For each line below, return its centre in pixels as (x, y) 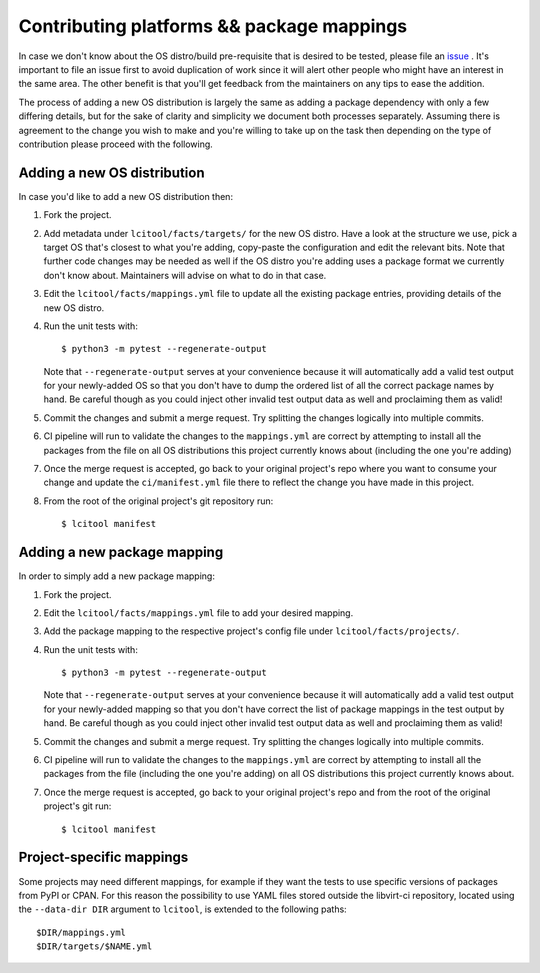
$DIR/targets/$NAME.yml (94, 946)
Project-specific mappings (103, 857)
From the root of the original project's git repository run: (158, 501)
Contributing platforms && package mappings (213, 26)
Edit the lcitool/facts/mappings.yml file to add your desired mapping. (198, 612)
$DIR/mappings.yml (81, 932)
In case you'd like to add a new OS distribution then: (126, 196)
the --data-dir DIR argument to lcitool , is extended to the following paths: (182, 909)
